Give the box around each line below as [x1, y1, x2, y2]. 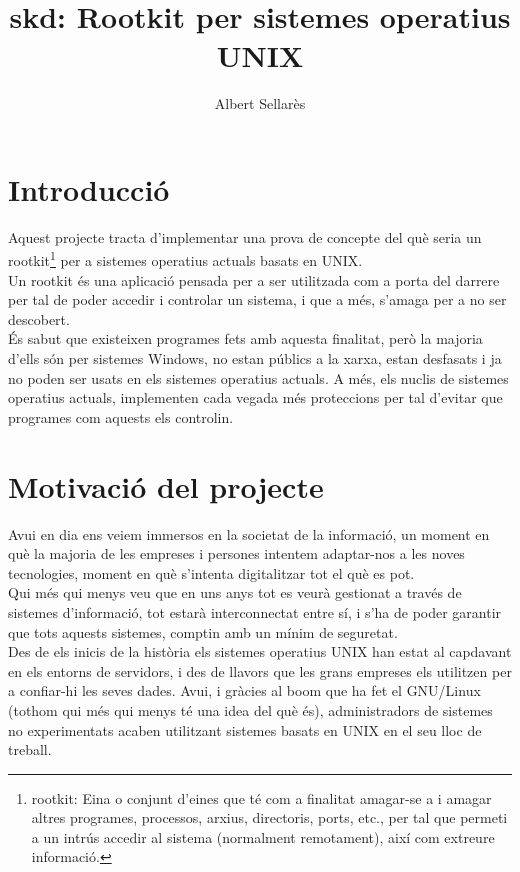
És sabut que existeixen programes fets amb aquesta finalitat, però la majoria [8, 328, 483, 349]
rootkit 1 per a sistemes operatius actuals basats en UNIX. [8, 247, 363, 271]
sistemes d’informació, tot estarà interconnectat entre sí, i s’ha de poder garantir [8, 601, 502, 622]
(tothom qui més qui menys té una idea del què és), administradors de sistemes [8, 699, 493, 720]
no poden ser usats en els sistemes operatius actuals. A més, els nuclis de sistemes [8, 367, 509, 388]
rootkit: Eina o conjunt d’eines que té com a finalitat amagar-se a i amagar [31, 787, 492, 808]
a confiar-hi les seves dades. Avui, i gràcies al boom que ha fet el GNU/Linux [8, 680, 481, 701]
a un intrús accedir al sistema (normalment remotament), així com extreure [31, 826, 495, 847]
